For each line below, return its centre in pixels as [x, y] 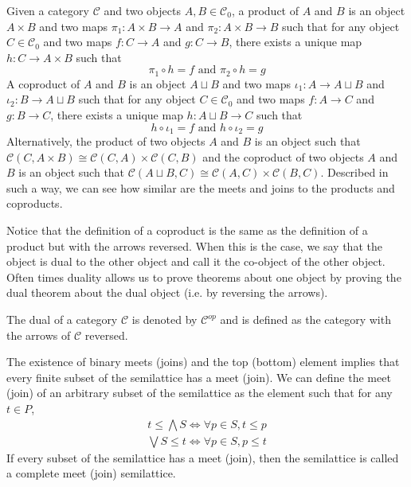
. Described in [354, 172]
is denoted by [164, 319]
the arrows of [39, 335]
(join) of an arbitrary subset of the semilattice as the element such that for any [200, 393]
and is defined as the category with [305, 319]
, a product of [265, 10]
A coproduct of [43, 83]
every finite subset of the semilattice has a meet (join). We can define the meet [199, 377]
